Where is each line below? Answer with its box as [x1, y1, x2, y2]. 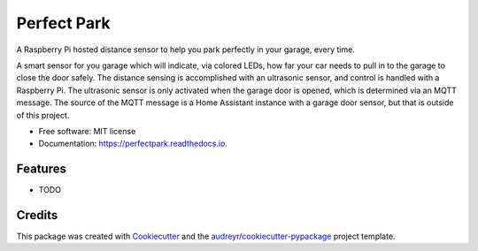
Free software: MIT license [38, 125, 136, 136]
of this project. [16, 110, 70, 120]
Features [16, 162, 66, 177]
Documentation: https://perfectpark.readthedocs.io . [38, 138, 227, 149]
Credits [16, 208, 58, 223]
